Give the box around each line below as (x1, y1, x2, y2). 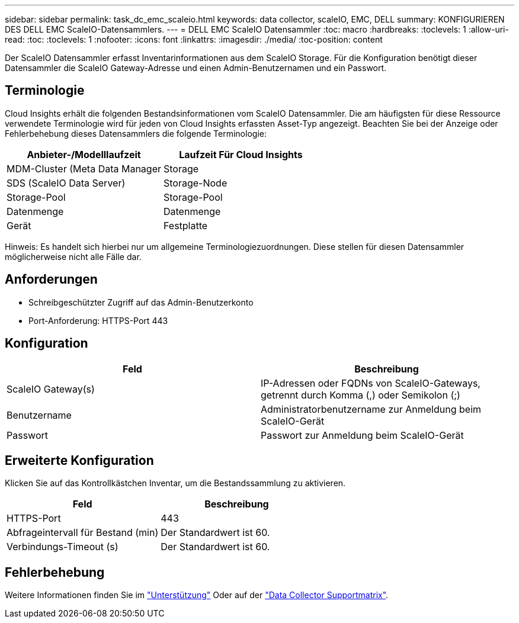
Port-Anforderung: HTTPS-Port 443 (28, 315, 168, 326)
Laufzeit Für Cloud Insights (179, 148, 303, 160)
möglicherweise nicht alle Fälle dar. (5, 251, 142, 262)
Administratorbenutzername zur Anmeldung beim (261, 403, 482, 415)
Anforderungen (5, 272, 98, 287)
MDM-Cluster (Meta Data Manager (7, 162, 161, 175)
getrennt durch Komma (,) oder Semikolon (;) (261, 388, 460, 401)
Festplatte (164, 219, 208, 232)
